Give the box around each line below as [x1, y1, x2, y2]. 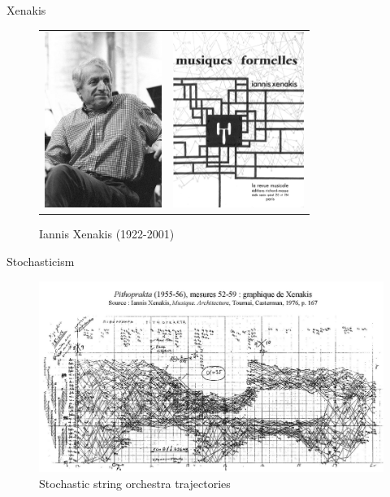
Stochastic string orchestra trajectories [39, 474, 231, 491]
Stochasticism [6, 253, 75, 270]
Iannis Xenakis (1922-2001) [39, 225, 175, 242]
